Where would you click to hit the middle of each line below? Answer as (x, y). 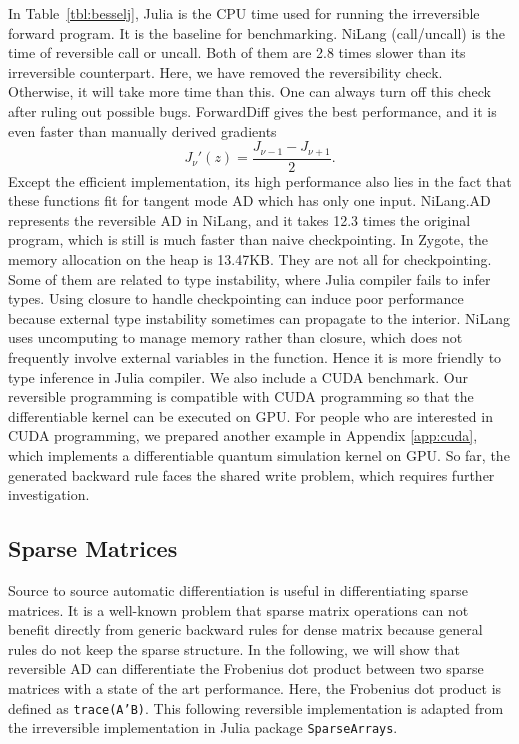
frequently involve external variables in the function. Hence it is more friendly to (255, 356)
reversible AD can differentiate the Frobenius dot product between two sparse (246, 668)
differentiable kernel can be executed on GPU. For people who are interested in (250, 415)
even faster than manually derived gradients (142, 130)
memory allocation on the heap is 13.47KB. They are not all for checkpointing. (250, 259)
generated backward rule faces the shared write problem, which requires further (251, 474)
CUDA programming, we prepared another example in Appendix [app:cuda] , (243, 435)
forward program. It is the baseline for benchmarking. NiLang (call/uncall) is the (256, 32)
